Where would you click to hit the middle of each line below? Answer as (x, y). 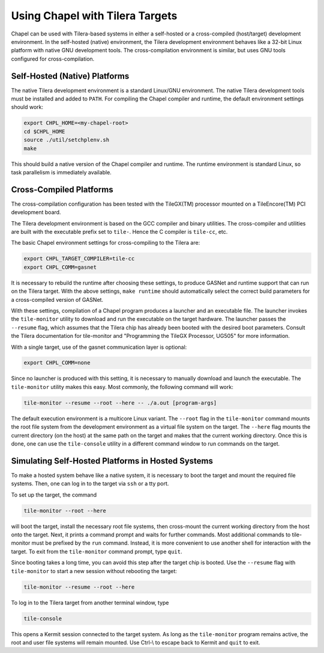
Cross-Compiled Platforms (62, 189)
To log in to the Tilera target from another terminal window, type (90, 602)
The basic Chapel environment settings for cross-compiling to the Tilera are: (106, 243)
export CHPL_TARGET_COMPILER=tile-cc (79, 259)
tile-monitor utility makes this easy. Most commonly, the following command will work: (122, 387)
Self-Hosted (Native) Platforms (70, 76)
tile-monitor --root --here (65, 510)
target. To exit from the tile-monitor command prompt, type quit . (97, 551)
